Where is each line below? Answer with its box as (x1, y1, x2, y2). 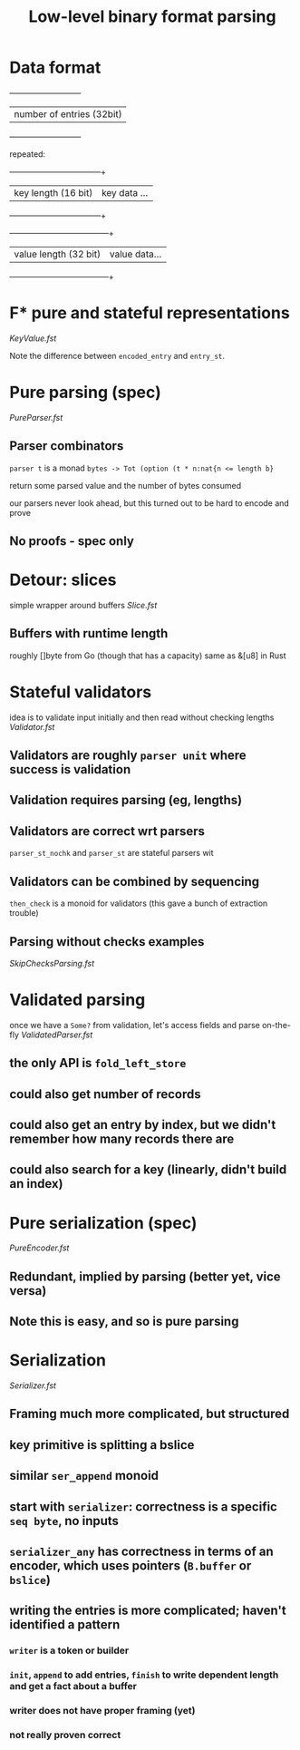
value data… (109, 248, 162, 260)
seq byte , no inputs (9, 1512, 120, 1529)
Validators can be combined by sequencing (9, 873, 260, 890)
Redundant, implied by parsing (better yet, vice (9, 1269, 281, 1284)
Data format (9, 57, 102, 78)
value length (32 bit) (14, 248, 102, 260)
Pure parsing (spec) (9, 383, 161, 403)
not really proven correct (9, 1729, 121, 1742)
